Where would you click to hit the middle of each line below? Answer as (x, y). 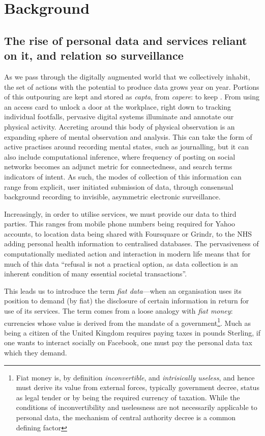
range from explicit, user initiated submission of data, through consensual (119, 186)
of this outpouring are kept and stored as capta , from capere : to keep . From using (132, 97)
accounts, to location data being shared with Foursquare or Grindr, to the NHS (128, 233)
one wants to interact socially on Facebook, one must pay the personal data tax (128, 342)
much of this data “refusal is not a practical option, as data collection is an (121, 263)
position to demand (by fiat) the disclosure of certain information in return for (127, 301)
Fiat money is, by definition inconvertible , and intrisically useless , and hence (135, 377)
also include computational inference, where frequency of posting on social (120, 156)
